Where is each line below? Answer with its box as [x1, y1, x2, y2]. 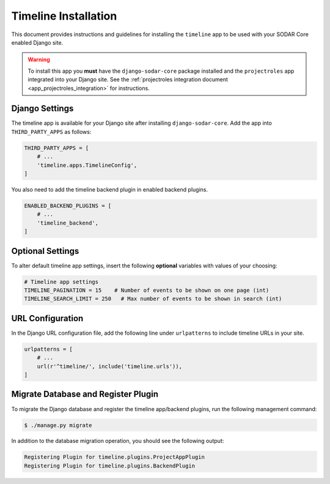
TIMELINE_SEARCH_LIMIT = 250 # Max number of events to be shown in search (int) [24, 296, 282, 302]
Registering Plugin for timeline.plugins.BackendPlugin [24, 462, 196, 469]
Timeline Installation [11, 9, 117, 23]
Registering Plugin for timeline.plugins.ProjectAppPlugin [24, 453, 205, 461]
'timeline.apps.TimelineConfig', [37, 162, 137, 168]
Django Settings [11, 103, 74, 114]
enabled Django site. [11, 39, 64, 46]
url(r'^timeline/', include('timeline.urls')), [37, 363, 183, 370]
